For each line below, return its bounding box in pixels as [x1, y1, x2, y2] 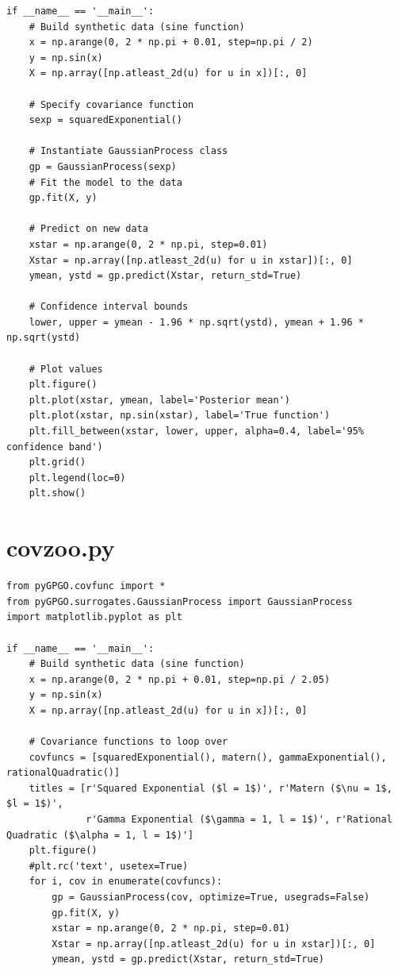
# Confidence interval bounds [29, 301, 189, 313]
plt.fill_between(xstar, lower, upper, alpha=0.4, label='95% [29, 426, 365, 437]
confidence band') [6, 441, 103, 453]
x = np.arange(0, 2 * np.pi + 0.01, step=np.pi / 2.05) [29, 673, 331, 685]
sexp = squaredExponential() [29, 114, 182, 126]
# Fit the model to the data [29, 176, 182, 188]
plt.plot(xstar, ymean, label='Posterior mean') [29, 394, 290, 406]
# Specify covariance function [29, 98, 194, 110]
